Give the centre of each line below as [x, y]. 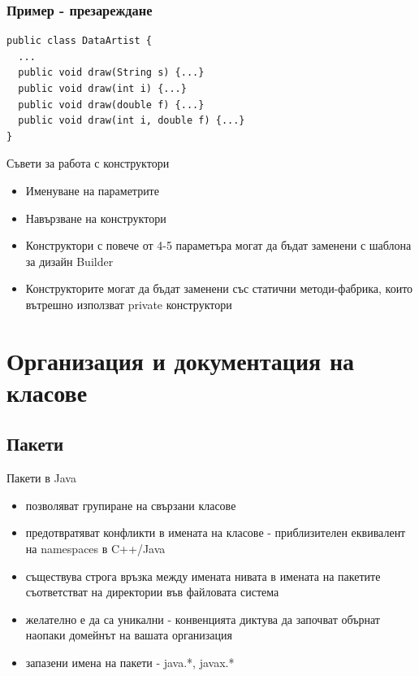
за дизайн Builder [69, 261]
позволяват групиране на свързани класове [131, 505]
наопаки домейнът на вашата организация [129, 635]
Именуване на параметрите [92, 190]
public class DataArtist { [79, 41]
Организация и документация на [181, 360]
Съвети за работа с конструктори [88, 163]
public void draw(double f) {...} [111, 105]
